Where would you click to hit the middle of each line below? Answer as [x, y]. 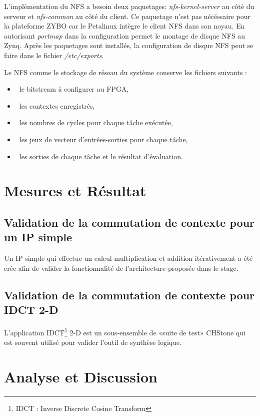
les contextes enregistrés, [57, 105]
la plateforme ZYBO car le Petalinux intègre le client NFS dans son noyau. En [124, 26]
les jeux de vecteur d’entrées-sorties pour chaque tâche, [103, 139]
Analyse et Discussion [81, 376]
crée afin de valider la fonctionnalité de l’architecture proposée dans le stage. [121, 268]
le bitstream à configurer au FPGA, [74, 89]
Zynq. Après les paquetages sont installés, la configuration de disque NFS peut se [129, 45]
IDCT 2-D [31, 310]
